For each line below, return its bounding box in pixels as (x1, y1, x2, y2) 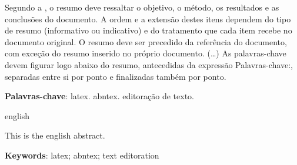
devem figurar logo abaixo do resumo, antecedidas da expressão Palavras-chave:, (5, 58, 293, 70)
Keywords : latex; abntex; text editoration (5, 149, 159, 161)
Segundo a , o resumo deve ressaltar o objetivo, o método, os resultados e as (5, 1, 279, 13)
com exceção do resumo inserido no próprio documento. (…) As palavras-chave (5, 47, 286, 59)
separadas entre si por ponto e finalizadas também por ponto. (5, 70, 226, 82)
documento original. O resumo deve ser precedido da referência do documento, (5, 35, 287, 48)
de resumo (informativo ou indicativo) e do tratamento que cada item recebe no (5, 24, 292, 36)
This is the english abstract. (5, 129, 105, 142)
